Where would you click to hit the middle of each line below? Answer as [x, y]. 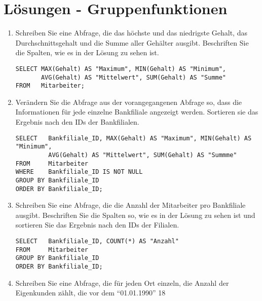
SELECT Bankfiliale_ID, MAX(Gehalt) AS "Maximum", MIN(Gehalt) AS [134, 138]
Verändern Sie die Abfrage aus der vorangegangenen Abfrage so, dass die [129, 102]
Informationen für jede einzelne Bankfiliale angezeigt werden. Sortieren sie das [137, 112]
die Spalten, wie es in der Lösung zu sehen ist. [87, 52]
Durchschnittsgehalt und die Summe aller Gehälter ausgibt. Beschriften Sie [132, 42]
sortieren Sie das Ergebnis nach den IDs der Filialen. [97, 225]
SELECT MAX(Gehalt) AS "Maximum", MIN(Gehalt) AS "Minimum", [121, 69]
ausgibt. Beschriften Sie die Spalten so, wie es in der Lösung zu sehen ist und [135, 215]
